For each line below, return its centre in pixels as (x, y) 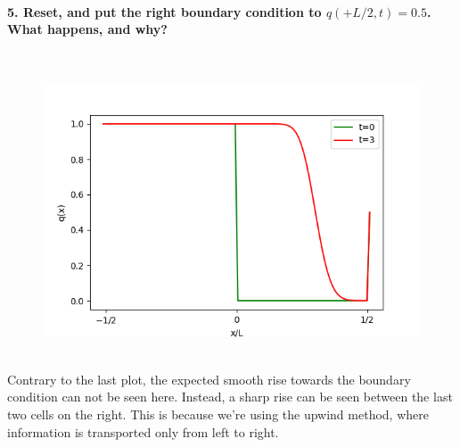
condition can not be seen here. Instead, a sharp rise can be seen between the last (230, 397)
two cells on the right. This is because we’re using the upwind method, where (218, 414)
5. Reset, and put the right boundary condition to (164, 11)
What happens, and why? (87, 29)
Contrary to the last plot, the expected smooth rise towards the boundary (209, 379)
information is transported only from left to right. (143, 431)
